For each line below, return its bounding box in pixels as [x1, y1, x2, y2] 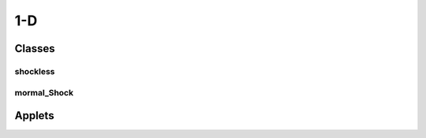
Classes [14, 42, 55, 55]
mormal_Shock [14, 87, 74, 98]
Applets [14, 109, 54, 122]
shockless [14, 65, 55, 76]
